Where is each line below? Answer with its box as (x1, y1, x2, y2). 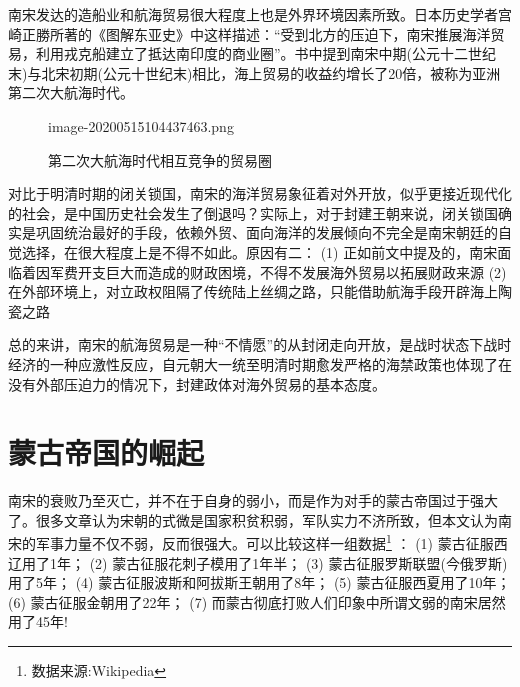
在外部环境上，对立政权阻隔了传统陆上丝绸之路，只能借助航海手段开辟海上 (8, 281, 498, 302)
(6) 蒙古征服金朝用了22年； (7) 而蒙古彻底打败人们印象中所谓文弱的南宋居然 (8, 591, 506, 612)
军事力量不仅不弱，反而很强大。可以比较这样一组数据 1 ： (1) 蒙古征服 (35, 530, 494, 554)
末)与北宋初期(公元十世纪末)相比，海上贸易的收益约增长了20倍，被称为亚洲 (8, 62, 501, 83)
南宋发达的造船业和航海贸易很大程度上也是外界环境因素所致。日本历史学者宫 (8, 4, 512, 24)
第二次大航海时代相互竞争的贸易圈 (48, 149, 272, 170)
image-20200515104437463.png (48, 115, 234, 136)
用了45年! (8, 611, 68, 632)
